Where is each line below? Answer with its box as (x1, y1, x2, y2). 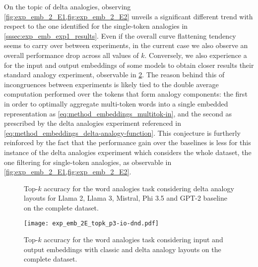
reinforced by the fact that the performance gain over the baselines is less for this (4, 137, 251, 148)
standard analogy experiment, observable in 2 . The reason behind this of (4, 69, 225, 80)
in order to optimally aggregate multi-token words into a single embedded (4, 98, 228, 108)
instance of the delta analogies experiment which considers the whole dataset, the (4, 147, 252, 157)
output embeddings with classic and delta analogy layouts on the (24, 244, 221, 254)
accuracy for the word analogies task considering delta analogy (44, 183, 234, 193)
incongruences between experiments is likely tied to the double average (4, 79, 219, 89)
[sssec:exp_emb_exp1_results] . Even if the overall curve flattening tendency (4, 30, 236, 41)
